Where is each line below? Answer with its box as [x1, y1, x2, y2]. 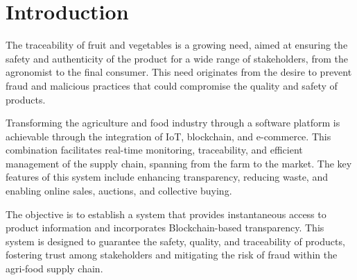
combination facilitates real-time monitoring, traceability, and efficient [6, 142, 303, 157]
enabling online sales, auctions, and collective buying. [6, 183, 232, 198]
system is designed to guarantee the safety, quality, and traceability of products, [6, 233, 345, 248]
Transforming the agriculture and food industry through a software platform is [6, 115, 340, 130]
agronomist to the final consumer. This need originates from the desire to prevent [6, 65, 352, 79]
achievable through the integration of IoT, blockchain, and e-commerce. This [6, 129, 331, 143]
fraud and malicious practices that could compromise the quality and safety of [6, 78, 338, 92]
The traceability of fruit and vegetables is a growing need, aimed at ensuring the [6, 38, 348, 52]
